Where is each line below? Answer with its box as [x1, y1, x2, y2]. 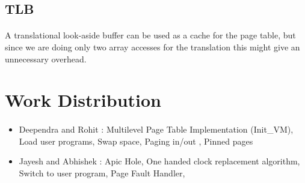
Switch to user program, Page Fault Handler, [19, 166, 185, 179]
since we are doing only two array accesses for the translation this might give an [5, 40, 300, 53]
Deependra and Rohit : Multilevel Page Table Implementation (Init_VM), [19, 123, 294, 136]
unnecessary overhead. [5, 52, 87, 65]
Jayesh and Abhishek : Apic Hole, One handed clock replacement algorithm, [19, 155, 300, 167]
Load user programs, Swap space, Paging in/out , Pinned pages [19, 134, 253, 147]
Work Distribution [5, 88, 161, 112]
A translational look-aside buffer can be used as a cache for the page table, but [5, 29, 296, 41]
